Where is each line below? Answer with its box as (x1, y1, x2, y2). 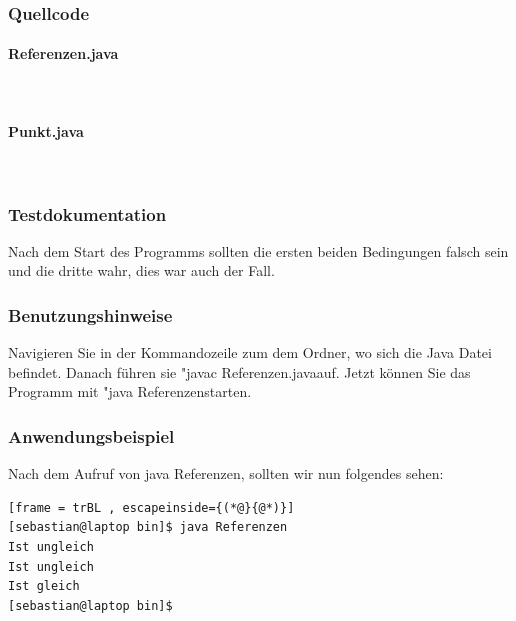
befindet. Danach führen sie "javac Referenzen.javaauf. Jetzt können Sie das (8, 361, 471, 382)
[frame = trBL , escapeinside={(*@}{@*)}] (8, 500, 295, 515)
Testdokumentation (8, 201, 167, 226)
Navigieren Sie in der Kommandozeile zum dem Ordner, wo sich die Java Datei (8, 342, 492, 363)
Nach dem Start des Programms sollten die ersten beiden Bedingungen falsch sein (8, 240, 509, 261)
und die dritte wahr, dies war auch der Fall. (8, 260, 275, 281)
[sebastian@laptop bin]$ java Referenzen (8, 520, 288, 535)
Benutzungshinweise (8, 302, 173, 327)
